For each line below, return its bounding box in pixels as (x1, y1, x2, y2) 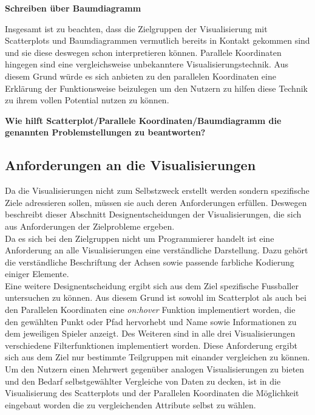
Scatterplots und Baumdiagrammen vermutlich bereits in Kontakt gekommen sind (5, 34, 310, 47)
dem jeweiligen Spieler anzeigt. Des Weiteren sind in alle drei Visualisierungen (5, 327, 296, 340)
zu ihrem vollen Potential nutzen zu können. (5, 94, 169, 106)
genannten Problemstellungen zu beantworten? (5, 126, 206, 139)
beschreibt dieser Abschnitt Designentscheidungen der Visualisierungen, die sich (5, 208, 302, 221)
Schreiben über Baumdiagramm (5, 2, 141, 14)
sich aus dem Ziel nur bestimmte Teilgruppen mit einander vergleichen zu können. (5, 351, 310, 363)
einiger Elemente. (5, 267, 69, 280)
